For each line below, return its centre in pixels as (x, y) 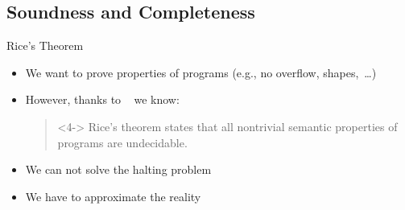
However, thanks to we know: (102, 99)
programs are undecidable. (122, 142)
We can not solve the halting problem (118, 169)
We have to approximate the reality (113, 196)
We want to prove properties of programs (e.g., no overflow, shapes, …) (201, 72)
